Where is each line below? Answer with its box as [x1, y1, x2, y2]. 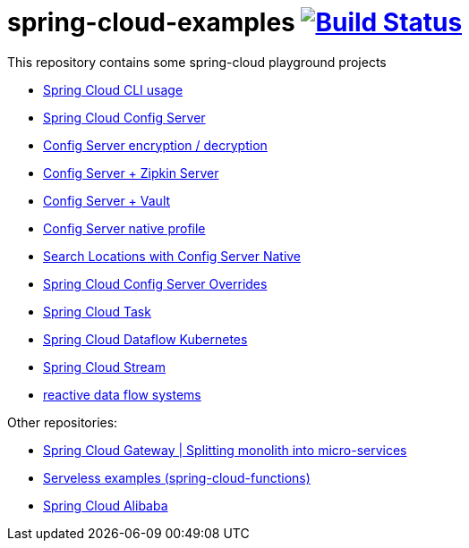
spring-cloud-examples [7, 7, 295, 38]
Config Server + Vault [43, 192, 171, 208]
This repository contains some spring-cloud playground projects [7, 54, 387, 70]
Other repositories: [7, 414, 118, 430]
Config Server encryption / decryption [43, 137, 268, 153]
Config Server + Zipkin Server [43, 164, 219, 181]
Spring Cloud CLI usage [43, 81, 183, 97]
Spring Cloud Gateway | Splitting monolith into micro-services [43, 442, 407, 458]
